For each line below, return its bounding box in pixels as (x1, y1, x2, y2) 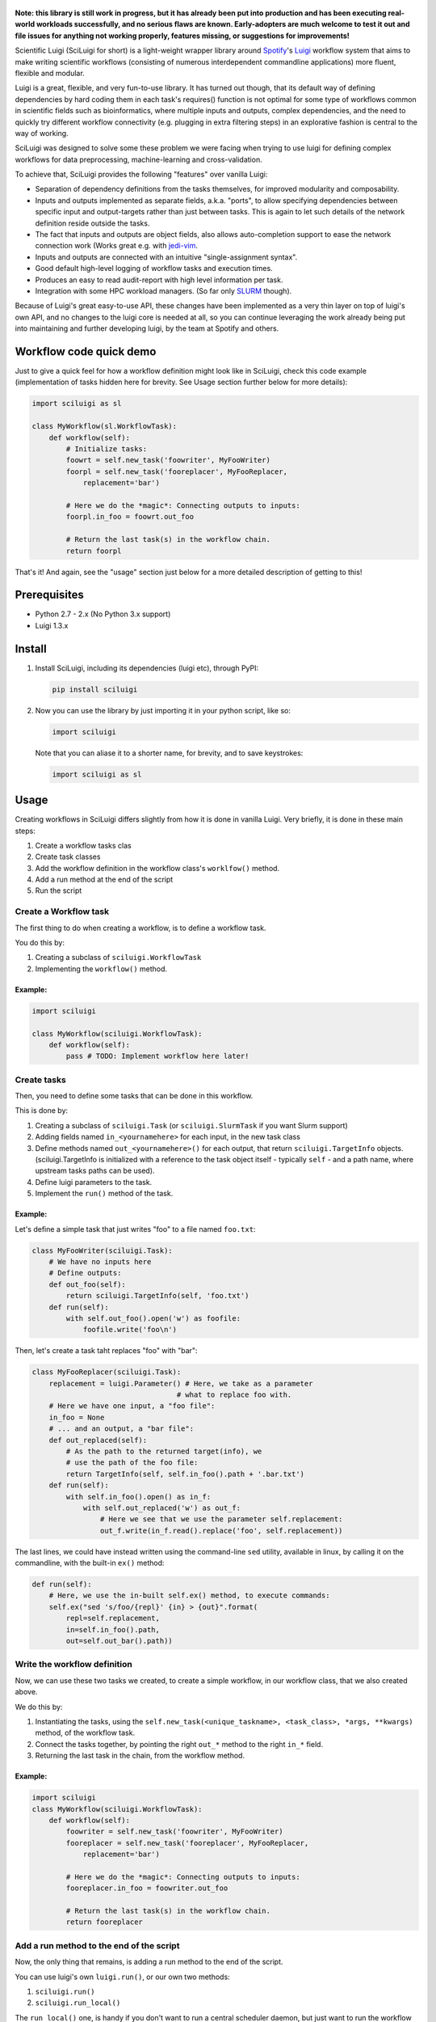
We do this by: (15, 1702, 63, 1711)
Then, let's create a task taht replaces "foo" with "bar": (15, 1346, 198, 1356)
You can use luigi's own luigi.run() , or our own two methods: (15, 1972, 230, 1982)
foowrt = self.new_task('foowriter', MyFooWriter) (65, 455, 270, 465)
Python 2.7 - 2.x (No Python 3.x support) (35, 609, 171, 619)
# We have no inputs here (48, 1257, 152, 1266)
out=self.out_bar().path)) (65, 1636, 173, 1646)
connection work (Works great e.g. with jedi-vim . (35, 241, 198, 251)
